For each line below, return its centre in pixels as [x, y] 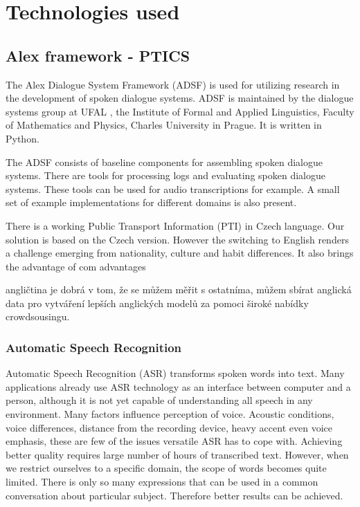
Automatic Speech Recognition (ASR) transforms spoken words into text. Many [175, 373]
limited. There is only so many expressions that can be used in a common [162, 482]
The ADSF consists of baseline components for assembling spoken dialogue [164, 162]
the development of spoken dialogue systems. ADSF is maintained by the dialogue [180, 98]
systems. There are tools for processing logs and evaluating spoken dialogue [165, 175]
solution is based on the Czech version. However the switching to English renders [177, 239]
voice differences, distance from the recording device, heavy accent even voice [169, 427]
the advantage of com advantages [76, 266]
